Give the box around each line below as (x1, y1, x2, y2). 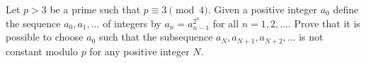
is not (299, 29, 324, 44)
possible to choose (6, 29, 84, 44)
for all (212, 15, 239, 30)
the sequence (6, 15, 61, 30)
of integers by (103, 15, 161, 30)
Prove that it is (294, 15, 360, 30)
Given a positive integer (214, 2, 318, 16)
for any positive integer (89, 43, 190, 58)
